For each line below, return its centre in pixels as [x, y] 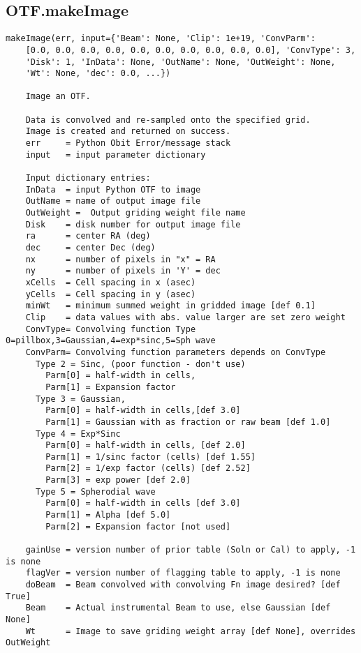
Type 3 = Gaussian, [80, 399]
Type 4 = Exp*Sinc [78, 434]
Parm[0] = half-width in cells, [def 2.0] [146, 445]
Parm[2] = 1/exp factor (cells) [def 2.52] [148, 468]
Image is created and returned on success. [128, 132]
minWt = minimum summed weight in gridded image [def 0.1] [170, 306]
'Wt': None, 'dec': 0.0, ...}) [98, 74]
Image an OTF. [58, 97]
